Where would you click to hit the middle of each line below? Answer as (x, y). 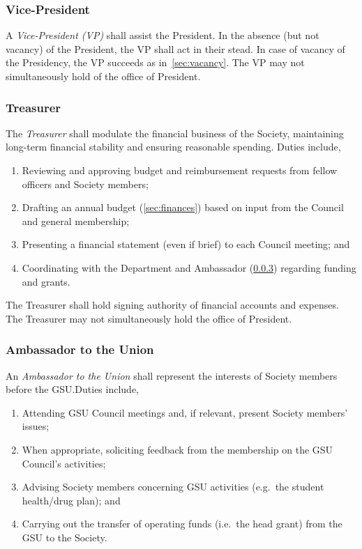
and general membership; (76, 221)
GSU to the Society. (65, 537)
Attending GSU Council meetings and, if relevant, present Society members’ (185, 412)
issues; (36, 426)
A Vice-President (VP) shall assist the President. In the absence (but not (163, 35)
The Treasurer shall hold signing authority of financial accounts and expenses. (172, 305)
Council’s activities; (64, 463)
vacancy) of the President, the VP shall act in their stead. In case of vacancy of (175, 48)
